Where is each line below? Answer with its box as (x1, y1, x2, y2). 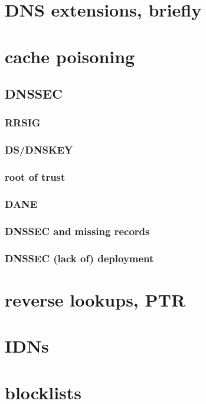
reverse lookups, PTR (5, 287, 186, 311)
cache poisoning (5, 44, 135, 68)
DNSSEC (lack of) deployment (5, 250, 154, 265)
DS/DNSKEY (5, 142, 73, 157)
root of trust (5, 170, 66, 184)
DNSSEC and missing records (5, 223, 150, 238)
